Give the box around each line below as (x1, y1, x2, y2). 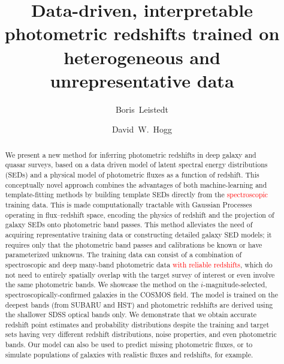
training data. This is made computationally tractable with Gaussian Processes (5, 199, 252, 209)
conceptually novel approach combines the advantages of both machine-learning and (5, 179, 267, 189)
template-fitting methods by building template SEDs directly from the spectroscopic (5, 189, 268, 200)
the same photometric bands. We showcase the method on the (5, 279, 199, 290)
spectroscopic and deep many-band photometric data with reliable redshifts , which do (5, 259, 273, 269)
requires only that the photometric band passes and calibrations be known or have (5, 239, 262, 249)
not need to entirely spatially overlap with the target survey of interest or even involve (5, 269, 275, 279)
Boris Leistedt (115, 103, 169, 115)
